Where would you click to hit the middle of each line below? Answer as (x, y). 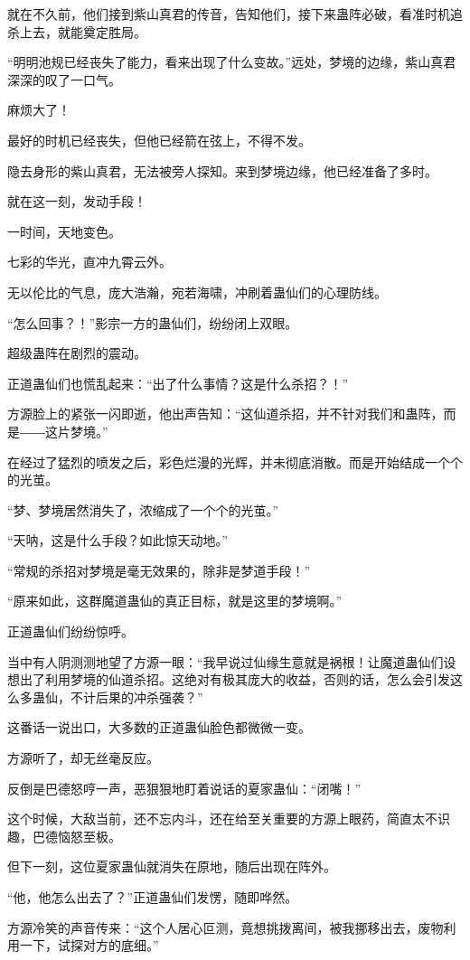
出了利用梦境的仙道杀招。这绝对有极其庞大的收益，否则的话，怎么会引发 (235, 679)
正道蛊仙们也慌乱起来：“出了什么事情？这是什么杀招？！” (178, 383)
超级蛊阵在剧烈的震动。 (77, 353)
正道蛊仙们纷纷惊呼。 (70, 631)
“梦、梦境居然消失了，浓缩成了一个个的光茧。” (143, 509)
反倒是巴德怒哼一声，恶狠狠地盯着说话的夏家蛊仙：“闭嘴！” (184, 788)
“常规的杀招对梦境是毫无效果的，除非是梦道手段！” (159, 570)
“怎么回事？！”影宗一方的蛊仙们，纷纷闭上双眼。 (153, 322)
